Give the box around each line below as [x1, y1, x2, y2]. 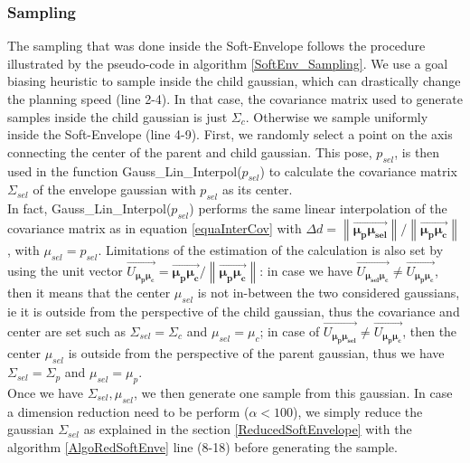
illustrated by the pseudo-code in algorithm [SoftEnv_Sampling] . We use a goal [7, 53, 448, 72]
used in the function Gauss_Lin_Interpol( [7, 161, 242, 180]
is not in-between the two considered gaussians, [197, 283, 460, 302]
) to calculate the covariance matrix [259, 161, 457, 180]
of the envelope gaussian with [33, 180, 196, 199]
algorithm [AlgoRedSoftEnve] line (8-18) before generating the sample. [7, 437, 398, 456]
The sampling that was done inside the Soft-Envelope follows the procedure [7, 36, 426, 55]
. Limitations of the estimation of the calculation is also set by [98, 240, 444, 259]
